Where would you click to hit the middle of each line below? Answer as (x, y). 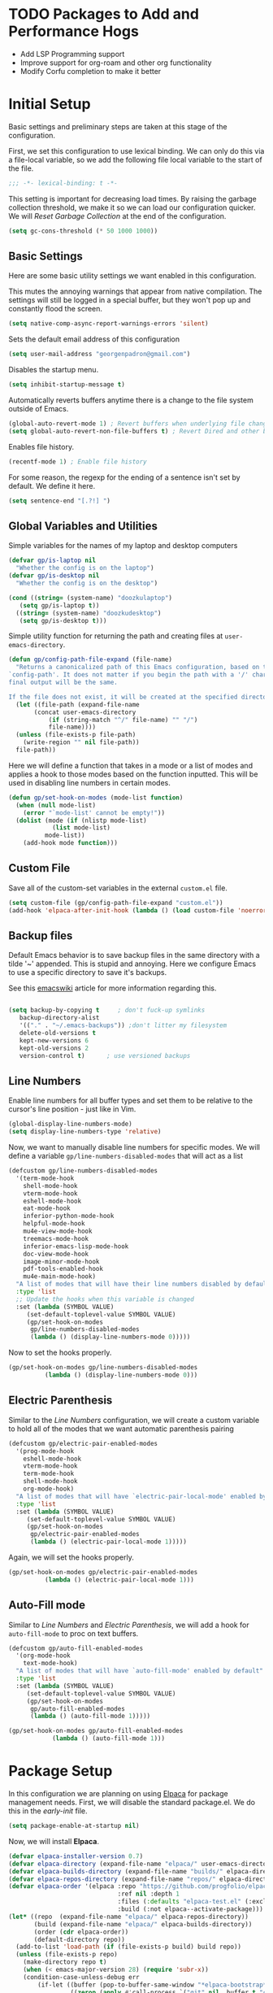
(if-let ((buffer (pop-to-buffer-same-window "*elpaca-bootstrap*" (154, 1985)
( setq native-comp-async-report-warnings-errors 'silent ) (108, 324)
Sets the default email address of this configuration (94, 339)
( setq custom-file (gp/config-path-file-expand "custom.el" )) (116, 903)
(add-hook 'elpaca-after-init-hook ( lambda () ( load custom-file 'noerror (138, 910)
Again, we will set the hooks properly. (71, 1557)
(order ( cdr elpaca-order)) (81, 1932)
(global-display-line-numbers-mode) (70, 1124)
